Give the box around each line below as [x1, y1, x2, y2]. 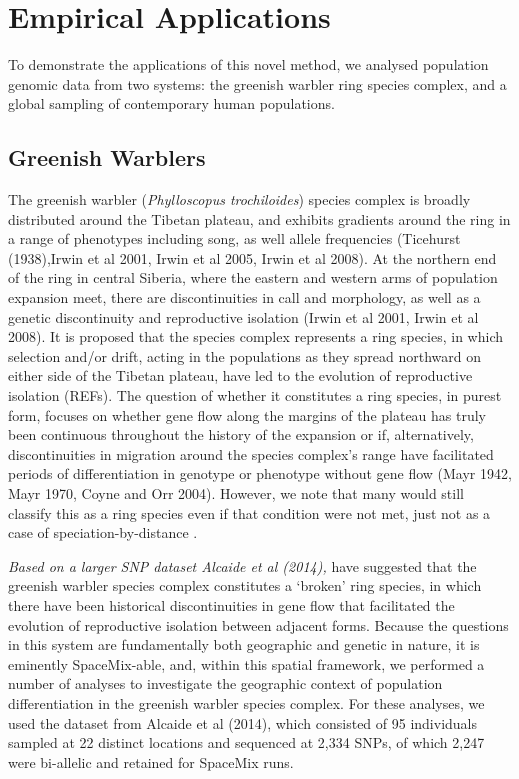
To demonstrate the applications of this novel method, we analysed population [8, 54, 489, 75]
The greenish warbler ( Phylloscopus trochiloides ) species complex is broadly [8, 189, 471, 210]
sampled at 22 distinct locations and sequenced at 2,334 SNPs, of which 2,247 [8, 732, 485, 753]
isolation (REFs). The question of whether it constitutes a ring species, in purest [8, 385, 502, 406]
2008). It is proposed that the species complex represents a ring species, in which [8, 326, 503, 347]
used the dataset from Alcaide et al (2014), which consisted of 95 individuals [8, 712, 478, 733]
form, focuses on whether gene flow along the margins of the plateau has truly [8, 404, 487, 425]
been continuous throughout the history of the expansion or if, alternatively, [8, 424, 474, 445]
